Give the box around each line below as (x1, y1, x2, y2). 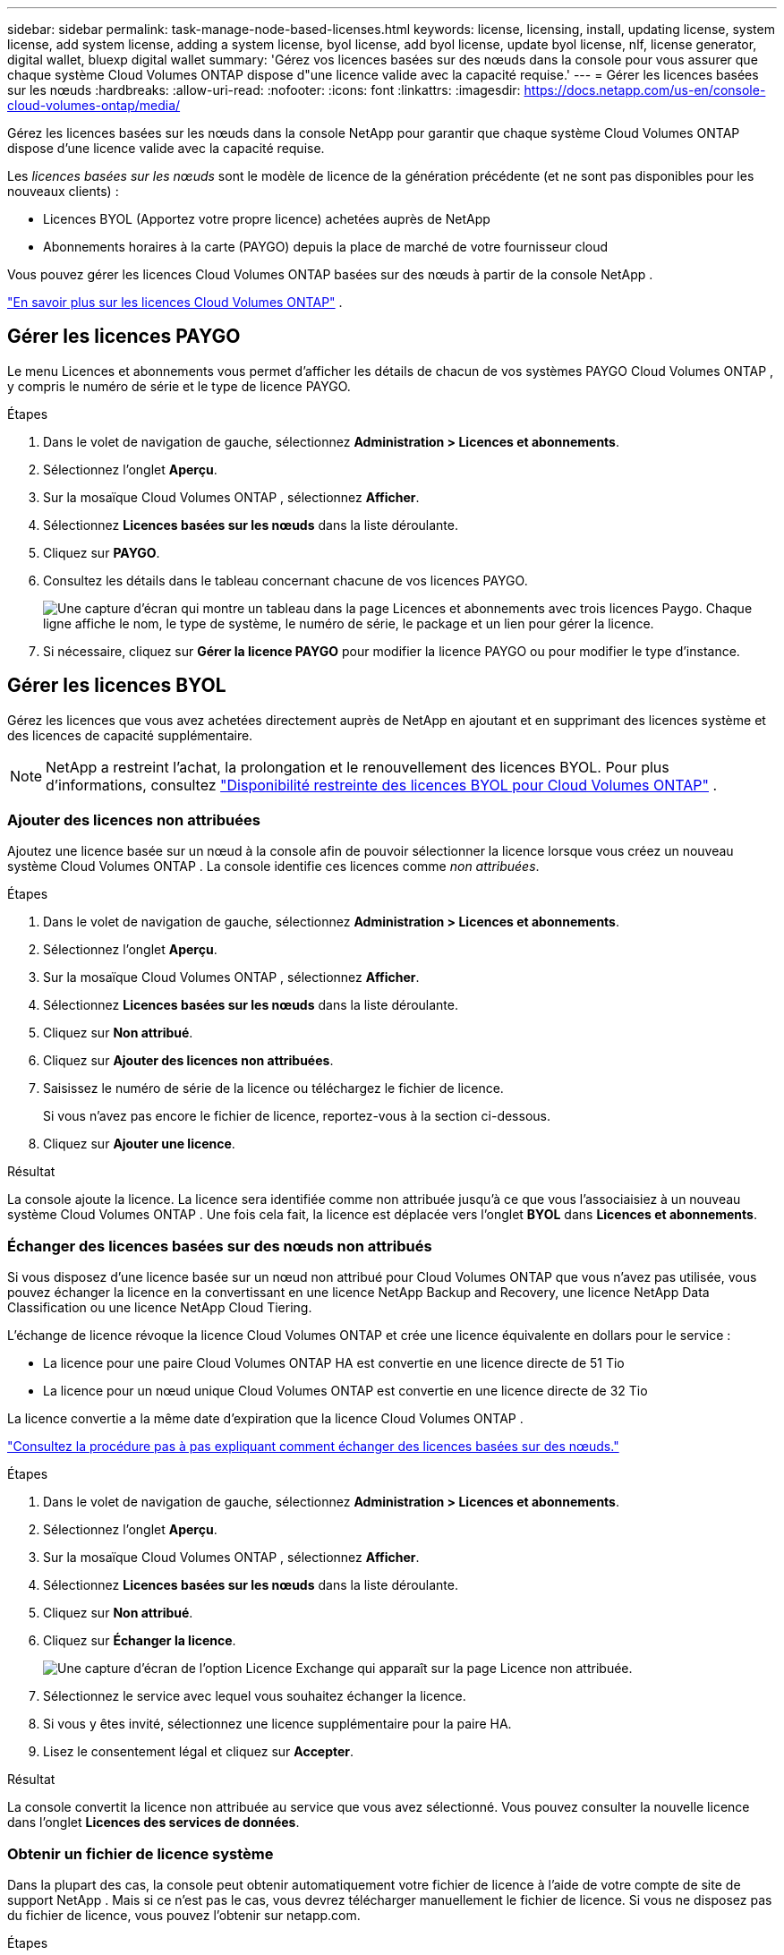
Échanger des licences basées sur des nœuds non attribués (7, 1236, 432, 1255)
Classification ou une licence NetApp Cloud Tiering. (7, 1300, 312, 1316)
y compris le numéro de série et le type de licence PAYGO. (7, 378, 351, 394)
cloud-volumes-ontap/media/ (7, 98, 181, 113)
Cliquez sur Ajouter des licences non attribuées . (43, 1053, 334, 1069)
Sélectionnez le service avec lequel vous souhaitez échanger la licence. (43, 1688, 466, 1704)
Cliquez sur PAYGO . (43, 544, 160, 560)
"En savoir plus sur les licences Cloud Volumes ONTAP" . (7, 295, 343, 310)
